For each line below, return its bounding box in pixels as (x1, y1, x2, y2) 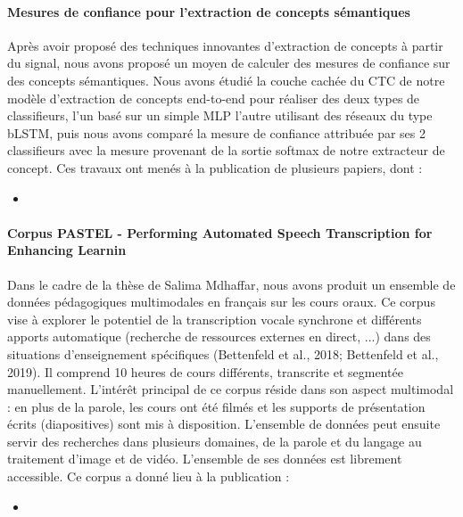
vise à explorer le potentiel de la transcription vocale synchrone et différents (7, 309, 422, 328)
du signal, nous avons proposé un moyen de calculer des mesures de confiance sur (7, 53, 451, 72)
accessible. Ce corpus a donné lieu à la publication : (7, 467, 290, 486)
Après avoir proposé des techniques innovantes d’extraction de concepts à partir (7, 36, 443, 54)
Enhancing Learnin (7, 241, 127, 259)
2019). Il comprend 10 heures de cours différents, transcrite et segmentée (7, 362, 403, 381)
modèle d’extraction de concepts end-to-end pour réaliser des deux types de (7, 88, 420, 107)
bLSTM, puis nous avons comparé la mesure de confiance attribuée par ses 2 (7, 123, 426, 142)
